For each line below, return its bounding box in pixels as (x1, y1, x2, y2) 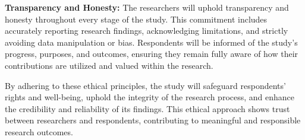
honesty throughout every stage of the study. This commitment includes (5, 12, 268, 25)
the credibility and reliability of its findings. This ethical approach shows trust (5, 102, 290, 114)
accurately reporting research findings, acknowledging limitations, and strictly (5, 24, 288, 37)
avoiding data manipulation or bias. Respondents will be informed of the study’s (5, 36, 298, 48)
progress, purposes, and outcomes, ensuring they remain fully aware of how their (5, 47, 298, 60)
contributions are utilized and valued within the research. (5, 59, 213, 71)
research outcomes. (5, 125, 73, 138)
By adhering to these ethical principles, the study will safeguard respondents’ (5, 79, 286, 91)
